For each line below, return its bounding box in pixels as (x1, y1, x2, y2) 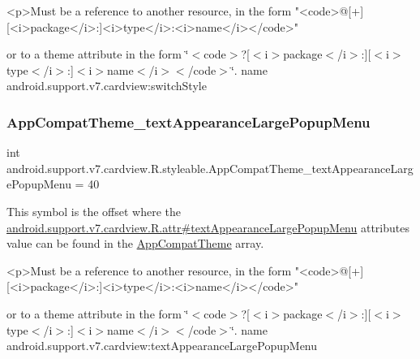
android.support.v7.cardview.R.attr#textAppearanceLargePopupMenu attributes (6, 218, 409, 236)
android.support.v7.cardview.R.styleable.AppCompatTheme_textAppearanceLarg (6, 159, 414, 176)
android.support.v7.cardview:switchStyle (6, 77, 207, 94)
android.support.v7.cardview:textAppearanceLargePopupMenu (6, 337, 318, 354)
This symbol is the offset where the (6, 202, 181, 219)
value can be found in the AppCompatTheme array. (6, 235, 264, 252)
